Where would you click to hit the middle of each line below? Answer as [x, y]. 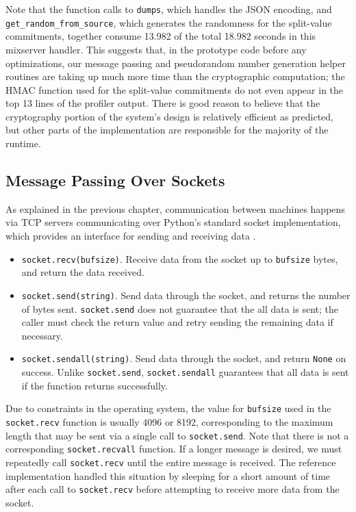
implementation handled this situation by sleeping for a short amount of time [168, 475]
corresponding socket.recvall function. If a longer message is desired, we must [174, 449]
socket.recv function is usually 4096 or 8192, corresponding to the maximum [169, 421]
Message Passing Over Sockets [115, 180]
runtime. [23, 143]
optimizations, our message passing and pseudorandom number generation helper [176, 63]
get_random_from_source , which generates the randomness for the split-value [169, 22]
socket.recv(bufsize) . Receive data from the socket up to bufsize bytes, [180, 258]
